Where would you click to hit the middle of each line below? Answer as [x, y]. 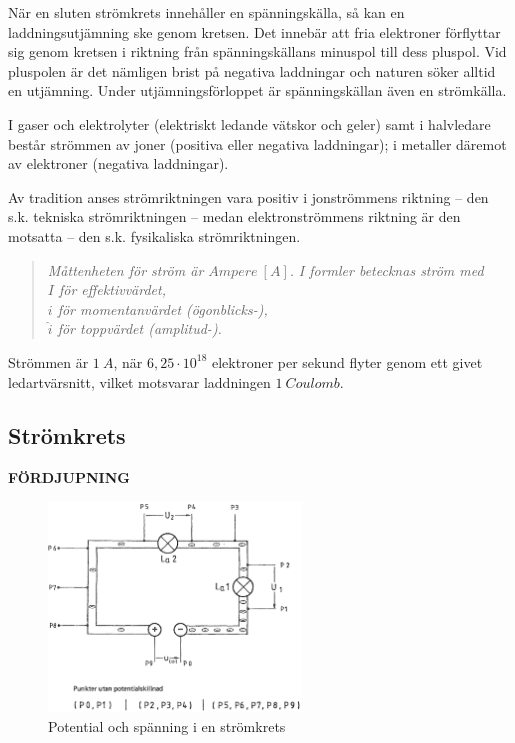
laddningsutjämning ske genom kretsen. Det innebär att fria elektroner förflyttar [254, 31]
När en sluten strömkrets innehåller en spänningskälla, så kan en [206, 12]
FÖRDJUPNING [69, 477]
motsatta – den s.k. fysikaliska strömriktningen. [154, 235]
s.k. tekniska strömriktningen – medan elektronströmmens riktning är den [234, 216]
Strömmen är [48, 361]
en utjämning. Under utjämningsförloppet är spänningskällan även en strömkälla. [257, 90]
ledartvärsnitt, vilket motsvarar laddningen [139, 381]
